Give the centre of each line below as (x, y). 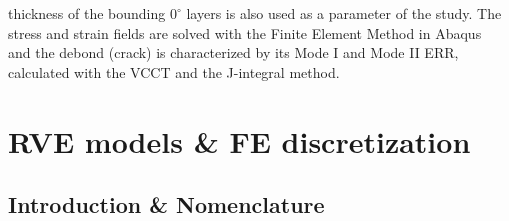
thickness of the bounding (87, 13)
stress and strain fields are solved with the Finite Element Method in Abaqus (245, 32)
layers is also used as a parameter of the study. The (344, 13)
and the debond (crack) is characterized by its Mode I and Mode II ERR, (233, 52)
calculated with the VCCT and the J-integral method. (174, 71)
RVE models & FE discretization (239, 140)
